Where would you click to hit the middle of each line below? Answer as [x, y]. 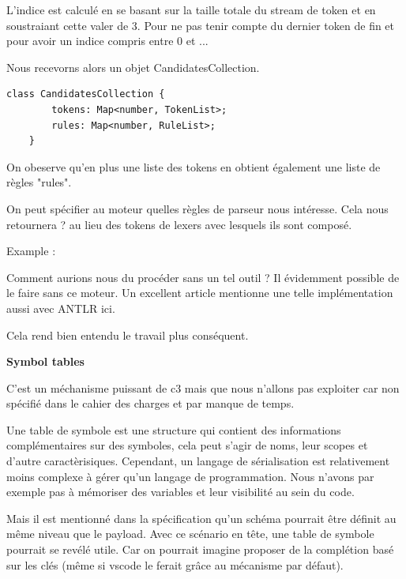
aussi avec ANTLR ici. [61, 308]
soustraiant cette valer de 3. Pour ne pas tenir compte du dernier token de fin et [201, 25]
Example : [31, 251]
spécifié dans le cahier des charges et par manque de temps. [150, 403]
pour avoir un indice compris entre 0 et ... [107, 41]
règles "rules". [39, 182]
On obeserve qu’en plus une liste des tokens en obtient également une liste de [194, 166]
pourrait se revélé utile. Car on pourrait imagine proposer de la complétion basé [200, 549]
